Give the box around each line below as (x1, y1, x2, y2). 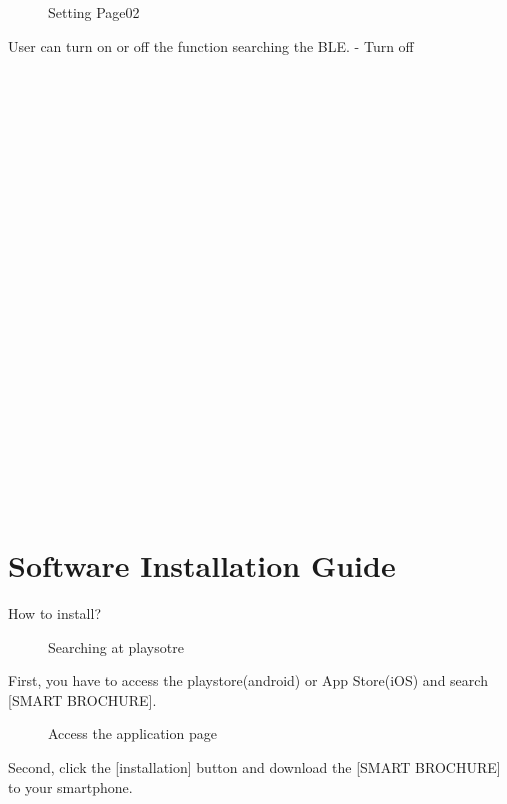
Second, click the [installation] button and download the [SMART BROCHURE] (8, 756, 501, 777)
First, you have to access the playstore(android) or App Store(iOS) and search (8, 670, 488, 691)
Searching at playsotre (48, 636, 184, 657)
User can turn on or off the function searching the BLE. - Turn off (8, 35, 414, 56)
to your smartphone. (8, 776, 133, 797)
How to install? (8, 602, 102, 623)
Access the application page (48, 723, 217, 744)
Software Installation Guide (8, 545, 396, 586)
